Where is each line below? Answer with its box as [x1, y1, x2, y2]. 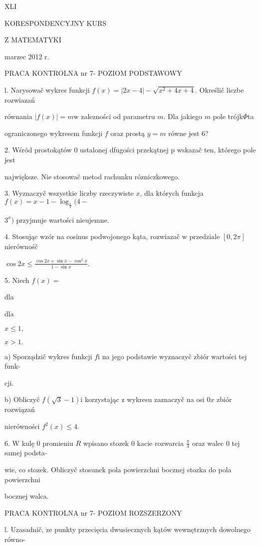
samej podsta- [4, 447, 47, 458]
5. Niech [4, 274, 29, 285]
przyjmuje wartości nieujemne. [16, 214, 109, 225]
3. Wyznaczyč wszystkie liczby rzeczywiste [4, 188, 134, 198]
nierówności [4, 421, 40, 431]
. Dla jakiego [163, 111, 203, 122]
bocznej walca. [4, 491, 49, 501]
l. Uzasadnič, [4, 524, 44, 535]
